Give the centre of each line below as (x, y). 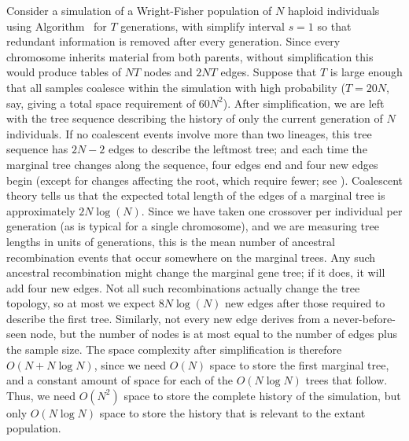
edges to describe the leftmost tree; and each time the (238, 149)
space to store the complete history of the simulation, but (262, 395)
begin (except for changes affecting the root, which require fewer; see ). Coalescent (204, 180)
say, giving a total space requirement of (101, 103)
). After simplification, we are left (304, 103)
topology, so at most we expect (81, 303)
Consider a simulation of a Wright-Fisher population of (139, 10)
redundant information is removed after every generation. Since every (173, 41)
